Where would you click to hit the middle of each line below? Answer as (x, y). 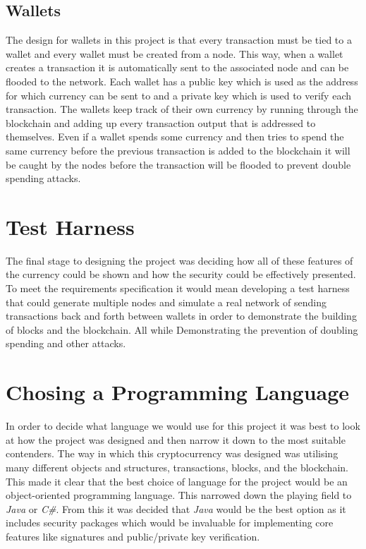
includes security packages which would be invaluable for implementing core (170, 523)
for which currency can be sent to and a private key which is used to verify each (178, 95)
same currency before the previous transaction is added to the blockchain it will (178, 150)
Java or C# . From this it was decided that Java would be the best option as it (176, 508)
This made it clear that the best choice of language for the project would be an (177, 481)
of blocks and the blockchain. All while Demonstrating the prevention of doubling (182, 329)
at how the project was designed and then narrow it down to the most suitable (176, 439)
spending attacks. (43, 178)
